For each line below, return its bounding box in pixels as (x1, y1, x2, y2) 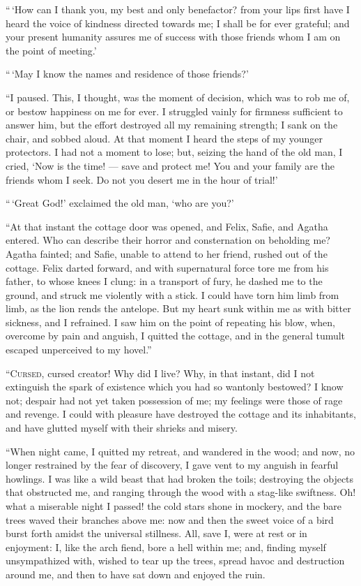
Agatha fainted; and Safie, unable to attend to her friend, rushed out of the (6, 246, 328, 261)
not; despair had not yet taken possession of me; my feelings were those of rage (6, 393, 343, 407)
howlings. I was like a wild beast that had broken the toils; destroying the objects (6, 471, 354, 485)
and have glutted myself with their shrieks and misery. (6, 420, 238, 435)
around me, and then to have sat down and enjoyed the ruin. (6, 566, 266, 581)
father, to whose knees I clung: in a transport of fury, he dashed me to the (6, 274, 323, 288)
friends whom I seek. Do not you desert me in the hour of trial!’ (6, 172, 278, 186)
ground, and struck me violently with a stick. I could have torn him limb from (6, 287, 339, 302)
